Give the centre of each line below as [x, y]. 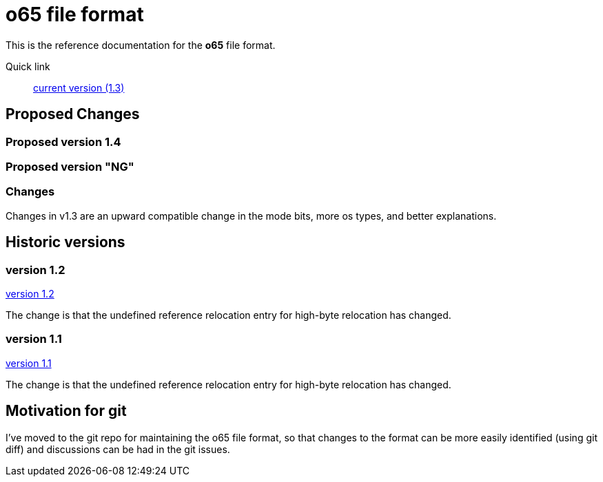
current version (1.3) [79, 87]
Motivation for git [66, 411]
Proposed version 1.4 [63, 142]
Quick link [28, 66]
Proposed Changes [73, 114]
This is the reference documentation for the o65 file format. [141, 45]
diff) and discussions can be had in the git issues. [118, 449]
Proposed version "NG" [70, 166]
